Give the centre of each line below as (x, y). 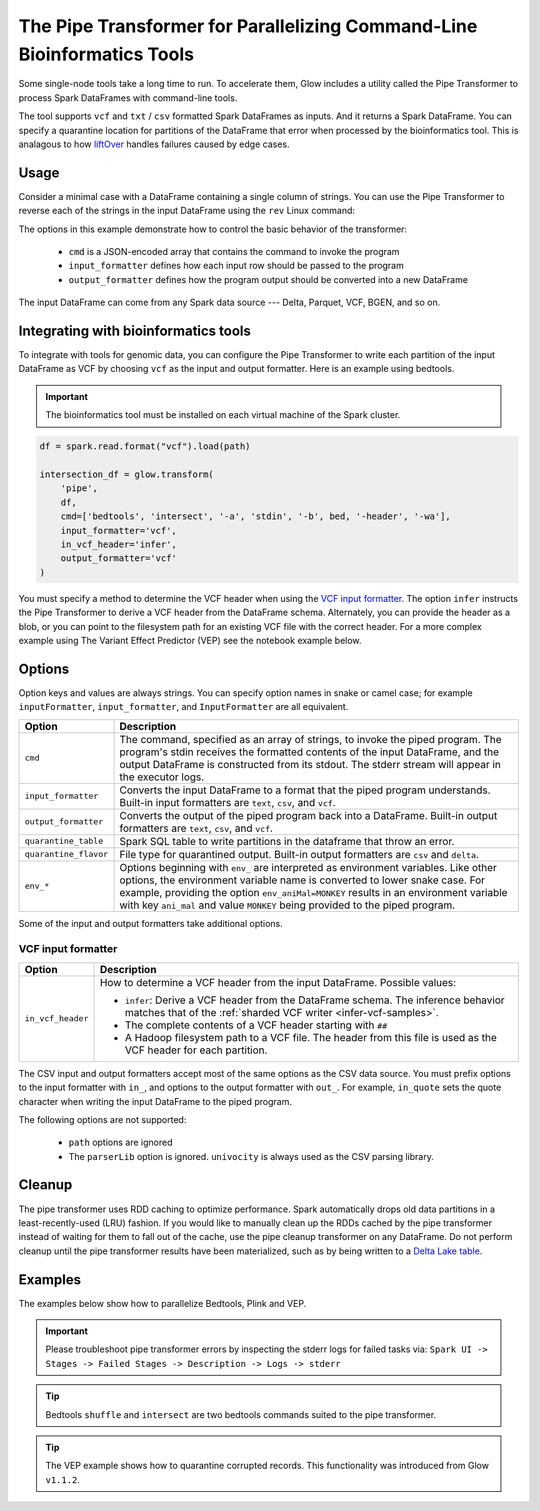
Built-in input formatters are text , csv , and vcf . (227, 802)
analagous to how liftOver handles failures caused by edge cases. (154, 144)
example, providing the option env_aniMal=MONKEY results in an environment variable (313, 892)
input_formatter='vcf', (118, 530)
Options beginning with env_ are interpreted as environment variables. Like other (308, 867)
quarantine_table (64, 841)
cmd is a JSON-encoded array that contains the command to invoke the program (234, 251)
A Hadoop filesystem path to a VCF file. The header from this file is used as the (310, 1037)
